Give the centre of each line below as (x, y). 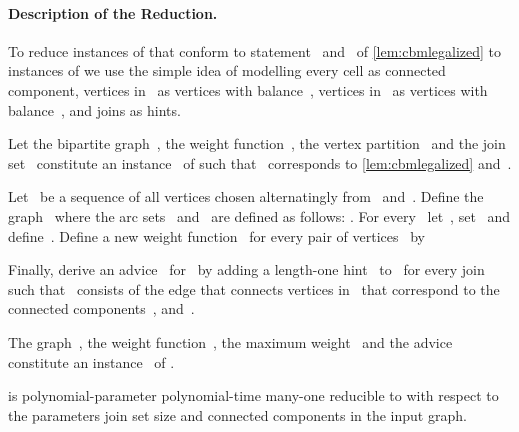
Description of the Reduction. (113, 12)
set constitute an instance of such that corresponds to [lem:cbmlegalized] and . (260, 162)
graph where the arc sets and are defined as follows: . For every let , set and (259, 215)
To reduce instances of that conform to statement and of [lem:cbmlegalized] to (254, 50)
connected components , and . (101, 308)
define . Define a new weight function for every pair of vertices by (216, 235)
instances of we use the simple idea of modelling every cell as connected (227, 70)
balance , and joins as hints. (94, 109)
